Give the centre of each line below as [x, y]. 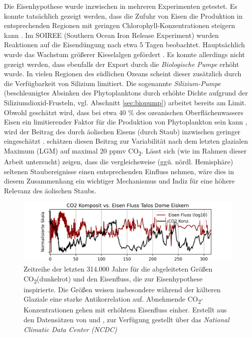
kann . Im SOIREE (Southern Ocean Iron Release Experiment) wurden [112, 35]
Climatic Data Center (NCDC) [70, 329]
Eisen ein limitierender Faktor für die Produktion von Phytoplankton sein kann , [126, 122]
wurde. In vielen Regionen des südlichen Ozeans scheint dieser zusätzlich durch [123, 74]
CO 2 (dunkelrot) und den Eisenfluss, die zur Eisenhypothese [113, 279]
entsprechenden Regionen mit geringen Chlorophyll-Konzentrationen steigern [120, 25]
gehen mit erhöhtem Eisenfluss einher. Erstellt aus [151, 310]
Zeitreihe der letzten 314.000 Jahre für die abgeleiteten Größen [118, 268]
